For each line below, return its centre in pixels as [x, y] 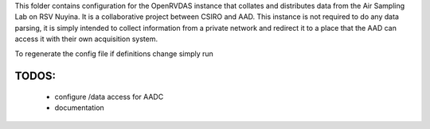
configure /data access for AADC [109, 97]
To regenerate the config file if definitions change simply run [114, 53]
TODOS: [35, 76]
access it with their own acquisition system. [86, 39]
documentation [80, 108]
